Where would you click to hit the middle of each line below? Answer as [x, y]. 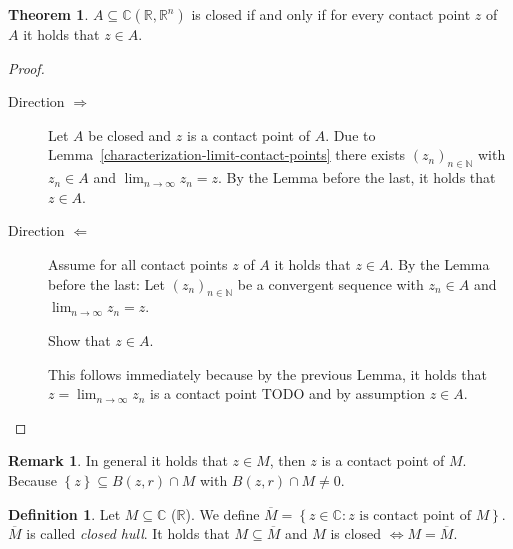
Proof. [26, 67]
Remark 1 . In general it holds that [118, 460]
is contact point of [415, 515]
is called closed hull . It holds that [128, 533]
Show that [79, 339]
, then [287, 460]
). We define [222, 513]
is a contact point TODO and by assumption [287, 393]
